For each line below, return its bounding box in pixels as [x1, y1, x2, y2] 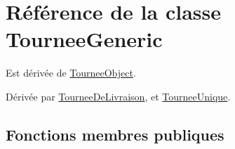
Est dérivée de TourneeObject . [6, 65, 136, 80]
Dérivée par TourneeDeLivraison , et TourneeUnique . [6, 89, 231, 103]
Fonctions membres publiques [6, 123, 224, 145]
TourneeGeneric [6, 25, 163, 53]
